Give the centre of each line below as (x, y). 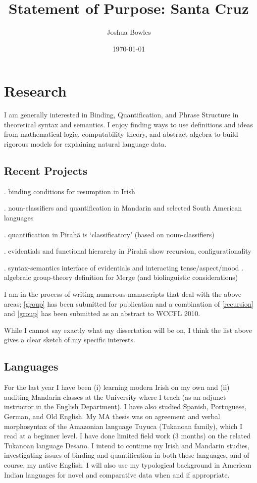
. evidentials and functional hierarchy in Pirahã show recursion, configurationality (128, 251)
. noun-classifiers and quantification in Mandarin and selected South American (123, 208)
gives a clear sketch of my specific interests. (70, 340)
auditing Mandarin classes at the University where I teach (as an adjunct (115, 397)
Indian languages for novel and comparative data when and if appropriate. (117, 474)
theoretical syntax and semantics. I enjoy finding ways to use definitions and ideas (128, 124)
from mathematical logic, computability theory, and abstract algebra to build (121, 134)
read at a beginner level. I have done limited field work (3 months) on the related (127, 436)
